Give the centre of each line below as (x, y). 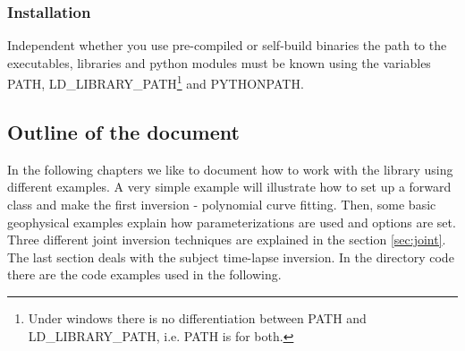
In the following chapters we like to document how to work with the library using (230, 169)
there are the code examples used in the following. (144, 274)
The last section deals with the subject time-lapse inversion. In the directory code (231, 257)
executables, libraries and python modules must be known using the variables (219, 62)
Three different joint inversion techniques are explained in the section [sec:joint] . (227, 240)
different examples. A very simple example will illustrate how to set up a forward (229, 187)
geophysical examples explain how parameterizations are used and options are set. (232, 222)
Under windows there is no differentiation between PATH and (197, 318)
